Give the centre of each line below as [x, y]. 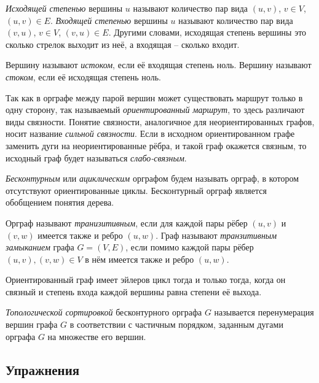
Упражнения [43, 369]
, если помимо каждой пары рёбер [190, 247]
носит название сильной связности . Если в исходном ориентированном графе [150, 133]
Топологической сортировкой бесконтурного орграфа [104, 312]
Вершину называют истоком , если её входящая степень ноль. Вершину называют [159, 65]
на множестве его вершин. [97, 336]
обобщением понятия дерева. [60, 202]
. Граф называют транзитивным [216, 235]
